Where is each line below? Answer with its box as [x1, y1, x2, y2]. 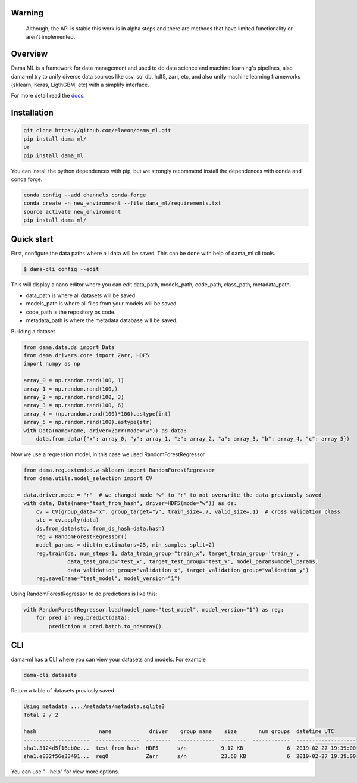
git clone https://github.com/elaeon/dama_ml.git [23, 127, 171, 134]
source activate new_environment [23, 208, 121, 215]
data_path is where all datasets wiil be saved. [26, 292, 137, 299]
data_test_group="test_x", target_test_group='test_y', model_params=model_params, [67, 559, 318, 565]
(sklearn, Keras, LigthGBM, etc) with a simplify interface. [11, 81, 150, 89]
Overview [11, 49, 48, 59]
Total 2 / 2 [23, 712, 59, 718]
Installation [11, 108, 54, 118]
